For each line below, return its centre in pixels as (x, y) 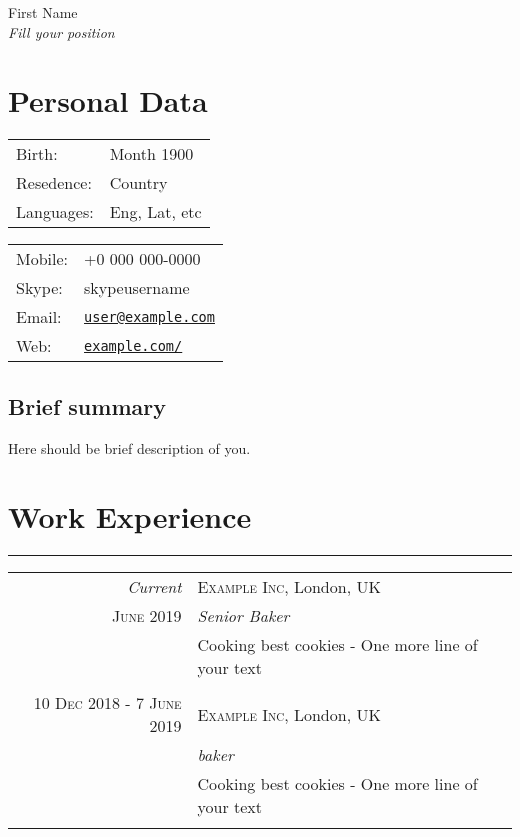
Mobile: (42, 259)
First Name (43, 12)
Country (138, 183)
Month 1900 (151, 154)
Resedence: (54, 183)
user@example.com (149, 316)
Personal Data (108, 100)
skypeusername (137, 288)
